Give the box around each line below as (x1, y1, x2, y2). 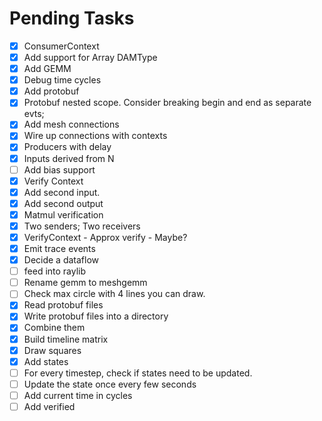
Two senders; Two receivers (23, 220, 141, 232)
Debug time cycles (23, 74, 102, 86)
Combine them (23, 322, 86, 334)
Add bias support (23, 163, 96, 176)
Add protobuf (23, 85, 80, 97)
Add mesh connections (23, 118, 120, 131)
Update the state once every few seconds (23, 378, 197, 390)
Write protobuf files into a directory (23, 310, 169, 322)
